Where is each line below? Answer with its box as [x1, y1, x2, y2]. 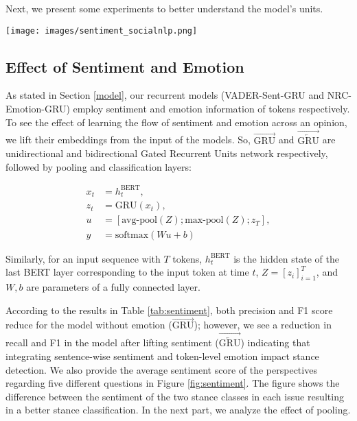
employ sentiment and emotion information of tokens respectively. [73, 101, 350, 116]
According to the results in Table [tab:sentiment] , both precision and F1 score [5, 302, 333, 317]
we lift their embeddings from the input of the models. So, [5, 132, 251, 147]
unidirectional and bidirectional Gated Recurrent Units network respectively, [5, 146, 328, 160]
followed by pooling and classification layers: [5, 159, 192, 173]
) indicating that [240, 335, 310, 350]
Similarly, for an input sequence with [5, 251, 161, 265]
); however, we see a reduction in [194, 317, 332, 332]
